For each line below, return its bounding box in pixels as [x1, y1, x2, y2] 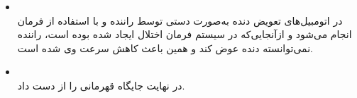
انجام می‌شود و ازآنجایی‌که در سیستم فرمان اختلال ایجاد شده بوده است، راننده [17, 27, 352, 42]
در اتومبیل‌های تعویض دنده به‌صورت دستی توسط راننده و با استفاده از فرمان [17, 13, 343, 27]
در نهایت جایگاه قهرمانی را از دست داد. [17, 78, 185, 92]
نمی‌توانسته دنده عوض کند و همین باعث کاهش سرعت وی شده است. [17, 40, 313, 55]
